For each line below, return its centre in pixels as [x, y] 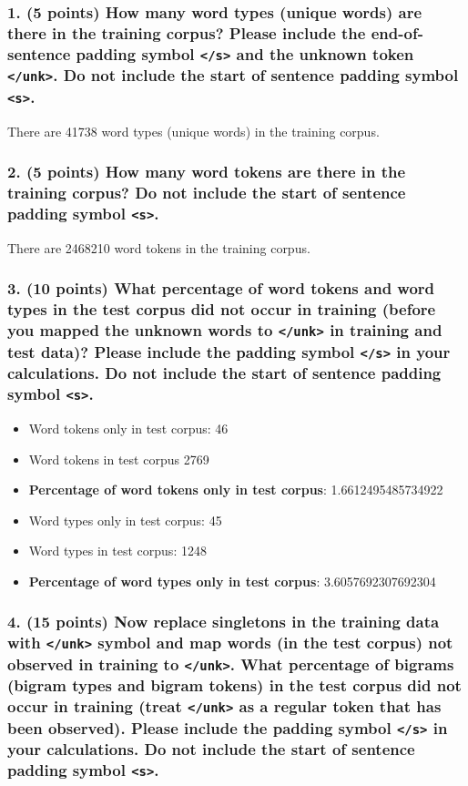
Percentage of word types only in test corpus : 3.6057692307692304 [232, 581]
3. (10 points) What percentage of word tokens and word [221, 288]
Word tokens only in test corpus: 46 [128, 428]
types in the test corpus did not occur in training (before [222, 309]
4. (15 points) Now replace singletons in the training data [224, 622]
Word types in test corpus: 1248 [117, 551]
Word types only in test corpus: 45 [125, 520]
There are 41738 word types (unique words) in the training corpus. [193, 131]
